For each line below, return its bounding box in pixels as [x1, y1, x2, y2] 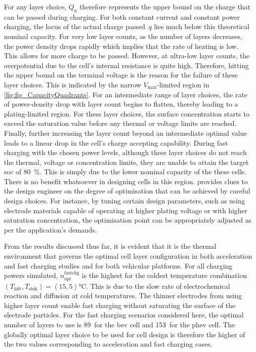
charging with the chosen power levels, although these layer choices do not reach [4, 147, 247, 157]
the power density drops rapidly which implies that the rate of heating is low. [4, 40, 239, 51]
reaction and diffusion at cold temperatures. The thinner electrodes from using [4, 290, 242, 301]
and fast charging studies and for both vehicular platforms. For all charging [4, 260, 233, 271]
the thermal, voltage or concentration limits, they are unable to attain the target [4, 156, 249, 167]
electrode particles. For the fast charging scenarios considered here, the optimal [4, 310, 244, 320]
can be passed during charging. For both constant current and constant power [4, 11, 240, 22]
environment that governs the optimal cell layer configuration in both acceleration [4, 251, 252, 261]
